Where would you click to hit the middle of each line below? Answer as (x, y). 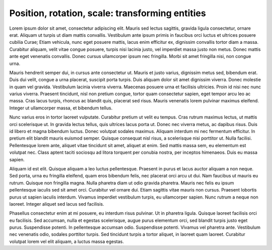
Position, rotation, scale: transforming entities (108, 13)
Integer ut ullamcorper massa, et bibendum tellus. (61, 108)
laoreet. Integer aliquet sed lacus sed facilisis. (57, 204)
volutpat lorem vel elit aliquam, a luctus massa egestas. (67, 241)
